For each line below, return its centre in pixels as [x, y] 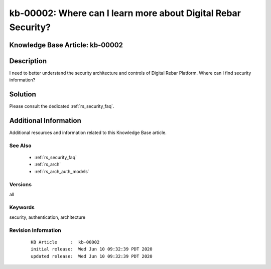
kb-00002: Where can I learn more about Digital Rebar [125, 13]
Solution [23, 95]
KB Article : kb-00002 [65, 242]
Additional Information [45, 120]
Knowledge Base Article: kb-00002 [66, 45]
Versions [21, 184]
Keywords [22, 207]
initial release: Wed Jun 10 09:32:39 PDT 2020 [92, 249]
